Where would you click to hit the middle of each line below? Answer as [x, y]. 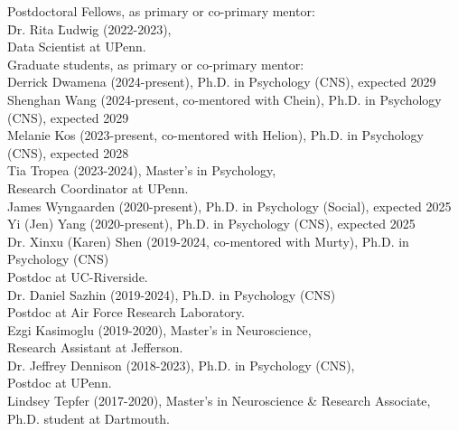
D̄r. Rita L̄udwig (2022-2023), [89, 28]
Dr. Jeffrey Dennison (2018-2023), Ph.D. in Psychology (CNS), [181, 365]
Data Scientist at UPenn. [77, 47]
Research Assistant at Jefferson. [95, 347]
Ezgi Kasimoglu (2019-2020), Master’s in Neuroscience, [159, 329]
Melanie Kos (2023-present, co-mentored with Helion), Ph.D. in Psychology [215, 135]
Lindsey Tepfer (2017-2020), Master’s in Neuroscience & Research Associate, [219, 401]
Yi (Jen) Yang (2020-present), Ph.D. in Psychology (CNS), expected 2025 [211, 224]
